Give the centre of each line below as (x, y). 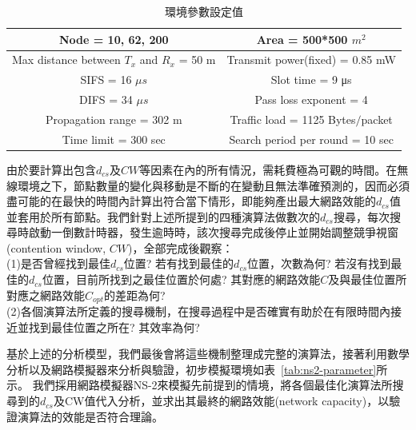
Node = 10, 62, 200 (114, 39)
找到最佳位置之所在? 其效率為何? (114, 326)
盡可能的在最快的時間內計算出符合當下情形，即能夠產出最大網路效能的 (191, 201)
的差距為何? (135, 295)
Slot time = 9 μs (311, 80)
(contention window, (56, 247)
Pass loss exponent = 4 (311, 100)
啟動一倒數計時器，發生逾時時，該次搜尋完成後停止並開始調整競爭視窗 (213, 232)
